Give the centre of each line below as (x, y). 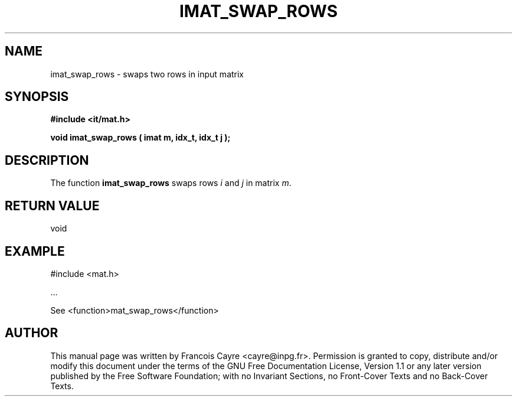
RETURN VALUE (52, 206)
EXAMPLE (35, 251)
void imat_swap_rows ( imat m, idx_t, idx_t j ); (140, 138)
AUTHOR (32, 333)
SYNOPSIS (37, 97)
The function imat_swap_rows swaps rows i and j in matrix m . (171, 183)
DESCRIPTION (47, 160)
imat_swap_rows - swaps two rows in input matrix (147, 74)
